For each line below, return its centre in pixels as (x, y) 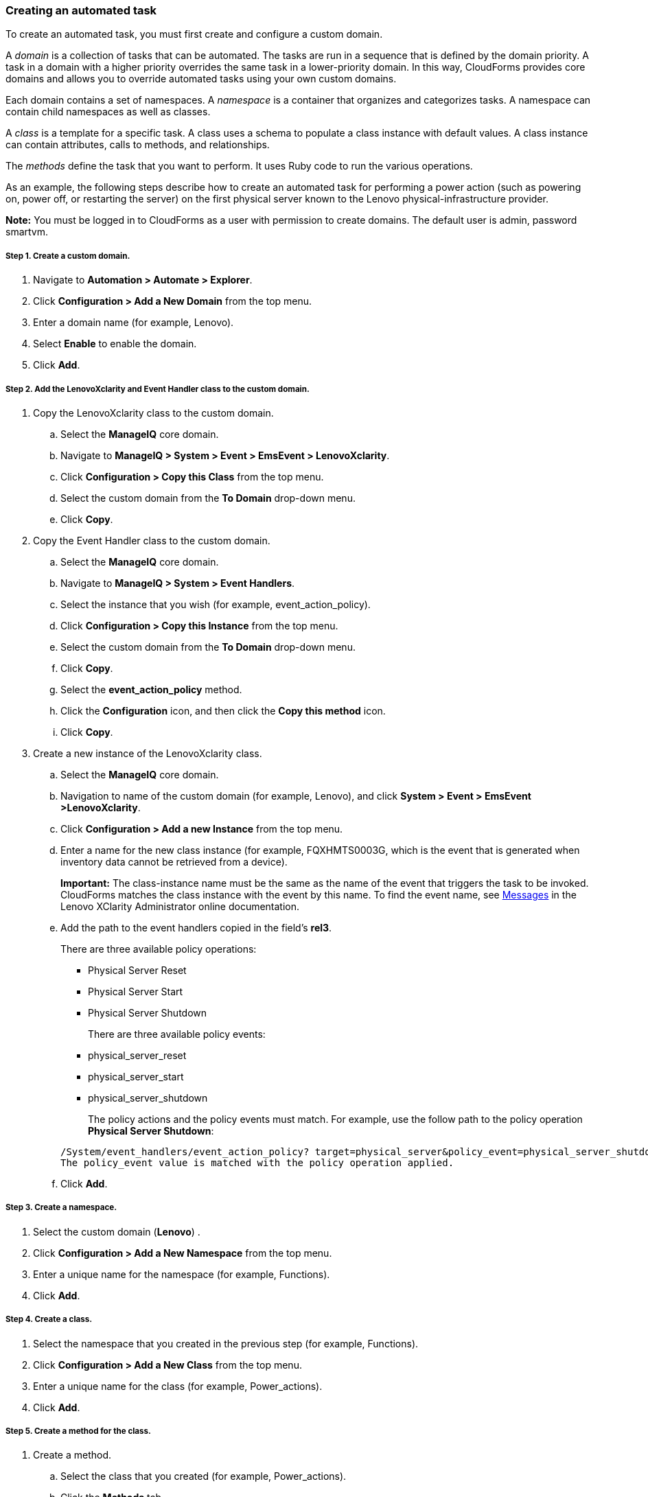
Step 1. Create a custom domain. (68, 256)
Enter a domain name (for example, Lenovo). (134, 323)
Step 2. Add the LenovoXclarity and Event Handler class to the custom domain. (158, 389)
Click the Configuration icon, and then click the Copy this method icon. (223, 710)
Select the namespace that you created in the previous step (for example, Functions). (226, 1343)
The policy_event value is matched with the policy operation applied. (257, 1162)
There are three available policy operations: (159, 949)
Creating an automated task (81, 10)
